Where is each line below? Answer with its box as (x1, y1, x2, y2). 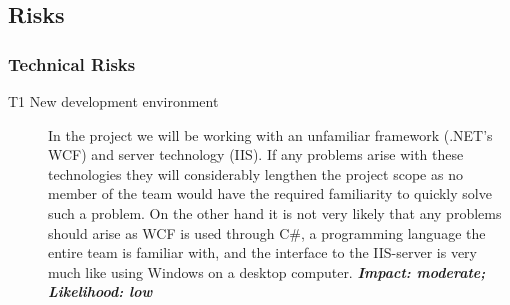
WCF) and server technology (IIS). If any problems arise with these (48, 144, 464, 165)
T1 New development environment (8, 91, 219, 111)
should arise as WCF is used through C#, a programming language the (48, 222, 486, 243)
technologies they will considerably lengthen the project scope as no (48, 163, 463, 184)
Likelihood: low (48, 281, 153, 302)
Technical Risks (8, 51, 136, 76)
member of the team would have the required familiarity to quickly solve (48, 183, 492, 204)
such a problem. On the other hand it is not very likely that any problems (48, 202, 502, 223)
